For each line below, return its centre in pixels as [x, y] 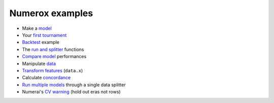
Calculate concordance [46, 78]
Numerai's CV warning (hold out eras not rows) [72, 92]
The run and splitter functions [53, 49]
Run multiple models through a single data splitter [74, 85]
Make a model [37, 28]
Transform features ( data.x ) [53, 70]
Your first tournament [44, 35]
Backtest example [41, 42]
